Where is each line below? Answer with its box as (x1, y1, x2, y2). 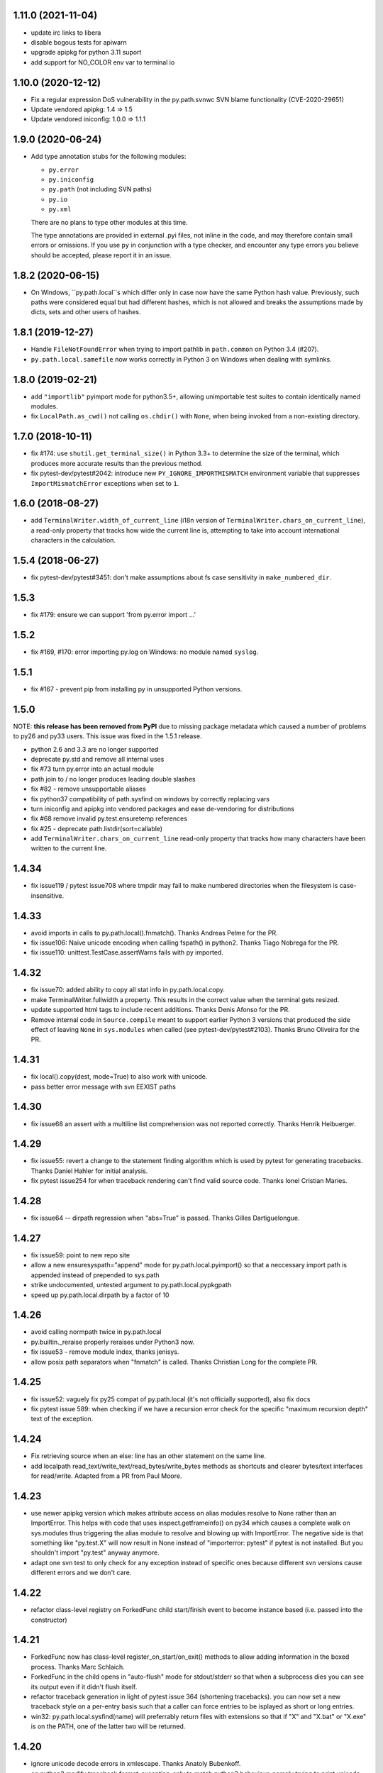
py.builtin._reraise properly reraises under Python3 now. (30, 1338, 195, 1346)
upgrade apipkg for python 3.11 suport (30, 48, 142, 57)
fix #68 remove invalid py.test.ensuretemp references (30, 814, 188, 823)
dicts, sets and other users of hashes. (30, 308, 141, 316)
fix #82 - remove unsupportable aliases (30, 784, 147, 794)
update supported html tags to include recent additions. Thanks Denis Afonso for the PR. (30, 1006, 290, 1014)
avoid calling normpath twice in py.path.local (30, 1328, 162, 1336)
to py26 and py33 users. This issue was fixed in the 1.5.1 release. (13, 732, 202, 740)
